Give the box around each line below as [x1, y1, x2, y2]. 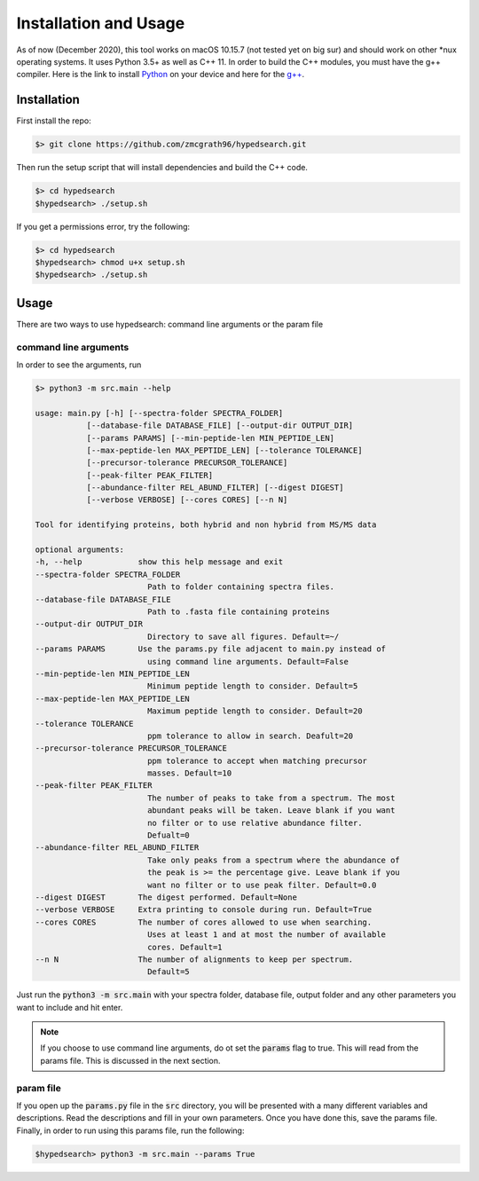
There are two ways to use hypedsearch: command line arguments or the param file [16, 319, 324, 329]
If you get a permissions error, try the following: [16, 221, 191, 232]
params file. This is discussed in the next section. [40, 1055, 221, 1066]
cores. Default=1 [146, 941, 223, 952]
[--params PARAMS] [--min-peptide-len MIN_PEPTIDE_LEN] [86, 433, 335, 443]
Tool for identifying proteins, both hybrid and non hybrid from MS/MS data [35, 520, 377, 530]
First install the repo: [16, 115, 92, 126]
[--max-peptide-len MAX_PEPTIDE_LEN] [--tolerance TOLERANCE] [86, 445, 363, 455]
